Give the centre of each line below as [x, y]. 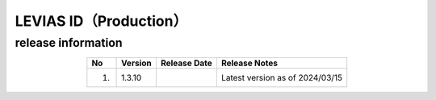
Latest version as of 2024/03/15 [282, 78]
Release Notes [249, 63]
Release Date [187, 63]
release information [69, 43]
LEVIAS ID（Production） [101, 21]
